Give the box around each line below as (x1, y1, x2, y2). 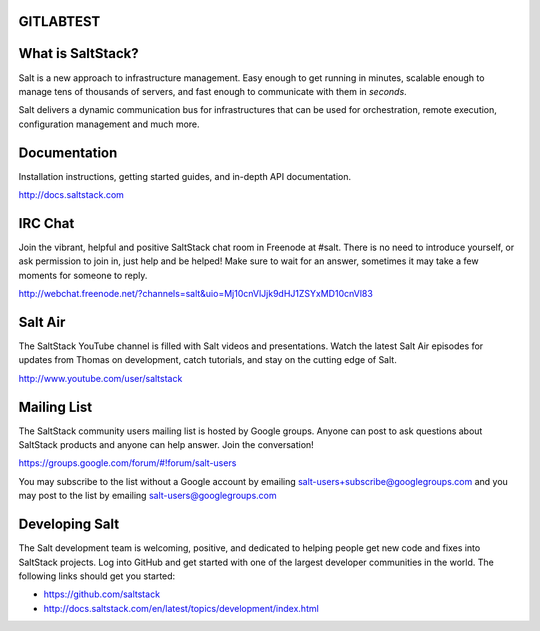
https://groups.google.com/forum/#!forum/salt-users (18, 457, 237, 469)
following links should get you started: (18, 570, 176, 582)
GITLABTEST (18, 13, 101, 30)
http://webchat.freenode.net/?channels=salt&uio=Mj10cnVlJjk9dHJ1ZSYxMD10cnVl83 (18, 288, 374, 300)
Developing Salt (18, 516, 120, 533)
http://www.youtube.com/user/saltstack (18, 372, 183, 384)
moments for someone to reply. (18, 269, 148, 281)
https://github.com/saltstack (43, 588, 160, 600)
